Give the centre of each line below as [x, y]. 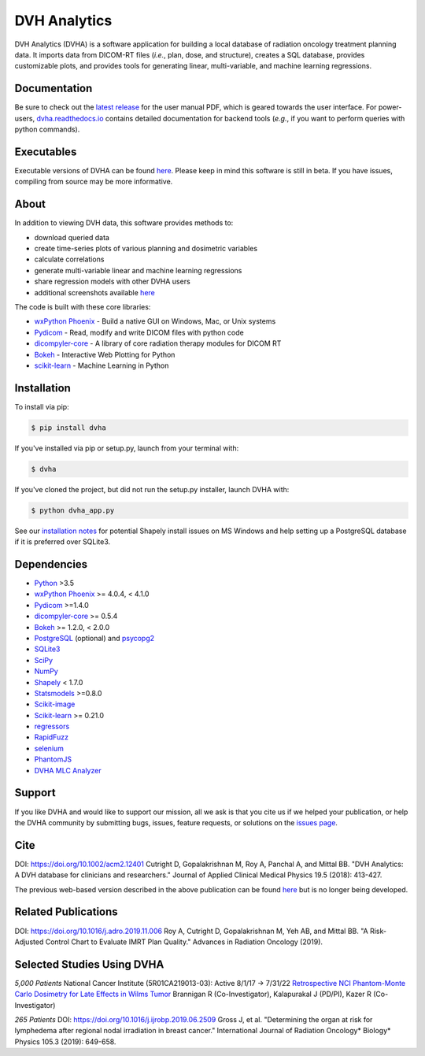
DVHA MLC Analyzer [68, 770]
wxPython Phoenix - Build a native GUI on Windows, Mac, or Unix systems [155, 321]
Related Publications [66, 912]
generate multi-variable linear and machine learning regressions [138, 270]
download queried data [72, 237]
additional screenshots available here [94, 292]
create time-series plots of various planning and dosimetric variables [146, 248]
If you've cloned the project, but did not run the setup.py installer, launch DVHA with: [152, 489]
